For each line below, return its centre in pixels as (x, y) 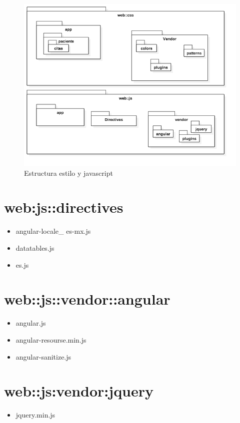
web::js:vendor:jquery (79, 391)
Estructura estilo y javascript (68, 173)
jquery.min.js (35, 415)
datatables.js (35, 248)
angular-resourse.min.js (51, 339)
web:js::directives (64, 207)
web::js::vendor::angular (87, 299)
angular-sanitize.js (43, 356)
